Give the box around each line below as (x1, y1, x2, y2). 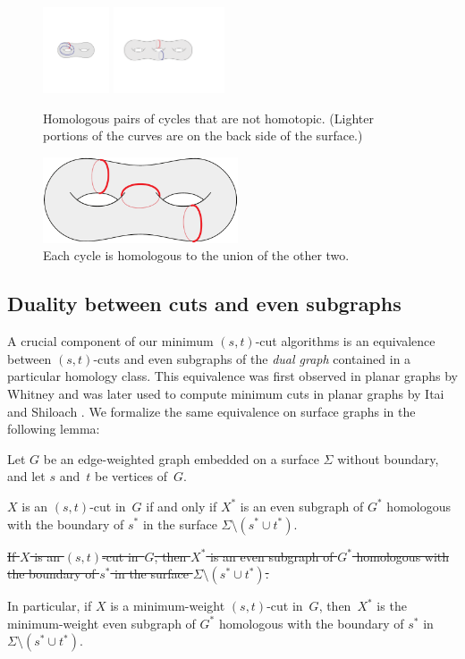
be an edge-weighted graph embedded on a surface (43, 449, 319, 468)
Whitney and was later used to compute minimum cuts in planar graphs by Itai (7, 384, 444, 402)
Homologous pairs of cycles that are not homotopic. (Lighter (43, 108, 374, 127)
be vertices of (94, 467, 167, 486)
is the (376, 596, 407, 615)
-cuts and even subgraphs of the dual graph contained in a (93, 349, 411, 368)
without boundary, (337, 449, 439, 468)
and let (7, 467, 46, 486)
